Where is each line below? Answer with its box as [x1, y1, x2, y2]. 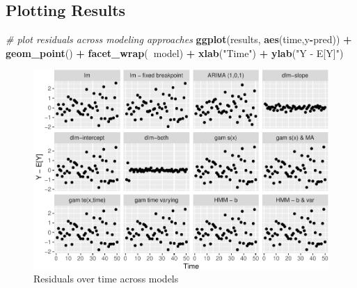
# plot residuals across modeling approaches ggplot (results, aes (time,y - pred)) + [6, 32, 352, 47]
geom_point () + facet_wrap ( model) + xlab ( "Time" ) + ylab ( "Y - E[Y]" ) [6, 45, 344, 60]
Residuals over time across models [33, 271, 179, 286]
